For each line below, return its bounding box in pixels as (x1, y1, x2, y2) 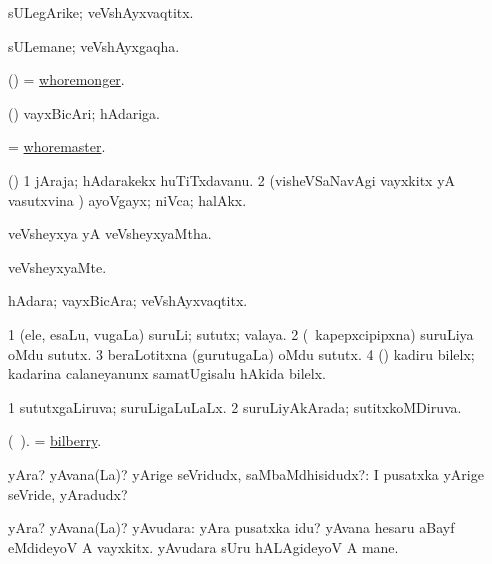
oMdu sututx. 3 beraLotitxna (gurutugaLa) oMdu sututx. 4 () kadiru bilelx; (8, 343, 475, 364)
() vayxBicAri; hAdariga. (8, 102, 160, 123)
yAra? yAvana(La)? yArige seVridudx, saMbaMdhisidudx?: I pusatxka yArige (8, 463, 484, 484)
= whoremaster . (8, 136, 106, 157)
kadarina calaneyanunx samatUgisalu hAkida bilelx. (8, 363, 326, 384)
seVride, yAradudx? (8, 483, 128, 504)
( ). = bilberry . (8, 430, 102, 451)
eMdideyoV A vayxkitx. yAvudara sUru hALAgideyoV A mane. (8, 536, 399, 557)
